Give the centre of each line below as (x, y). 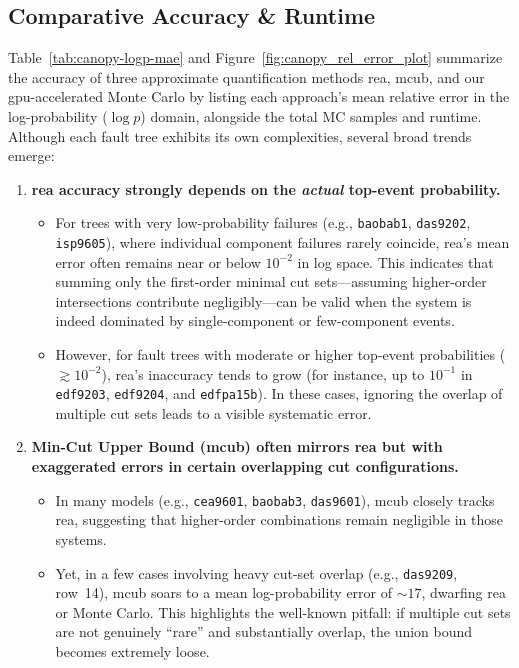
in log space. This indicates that (395, 261)
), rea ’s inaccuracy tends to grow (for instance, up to (263, 373)
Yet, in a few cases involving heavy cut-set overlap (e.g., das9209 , (256, 572)
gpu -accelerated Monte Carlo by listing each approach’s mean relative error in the (259, 96)
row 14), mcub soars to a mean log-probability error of (224, 592)
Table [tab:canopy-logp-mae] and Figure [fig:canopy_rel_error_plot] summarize (255, 57)
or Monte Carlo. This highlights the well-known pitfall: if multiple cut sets (283, 611)
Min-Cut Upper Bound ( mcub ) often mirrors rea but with (237, 446)
